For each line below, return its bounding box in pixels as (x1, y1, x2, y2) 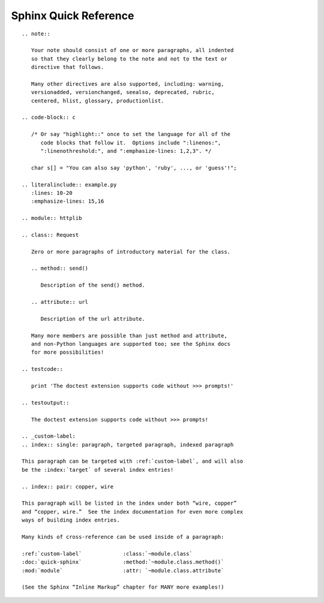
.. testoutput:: (22, 399, 70, 406)
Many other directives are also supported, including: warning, (31, 80, 224, 87)
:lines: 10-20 (31, 189, 73, 196)
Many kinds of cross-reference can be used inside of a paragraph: (22, 533, 224, 540)
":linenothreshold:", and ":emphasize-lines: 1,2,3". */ (40, 147, 212, 155)
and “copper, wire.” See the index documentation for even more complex (22, 508, 244, 515)
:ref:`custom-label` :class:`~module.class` (22, 550, 193, 557)
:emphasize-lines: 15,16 (31, 198, 104, 205)
